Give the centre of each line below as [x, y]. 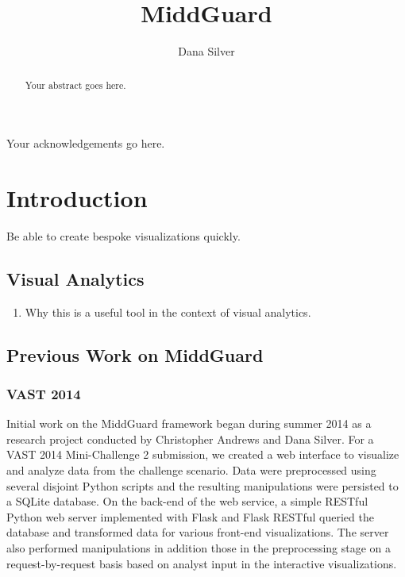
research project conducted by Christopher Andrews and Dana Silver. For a [190, 439]
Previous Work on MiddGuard [135, 354]
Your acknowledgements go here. [86, 143]
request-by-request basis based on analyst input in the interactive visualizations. [202, 563]
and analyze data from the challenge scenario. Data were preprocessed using [191, 470]
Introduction [77, 197]
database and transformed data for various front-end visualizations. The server [198, 532]
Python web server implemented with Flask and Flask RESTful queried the [190, 516]
